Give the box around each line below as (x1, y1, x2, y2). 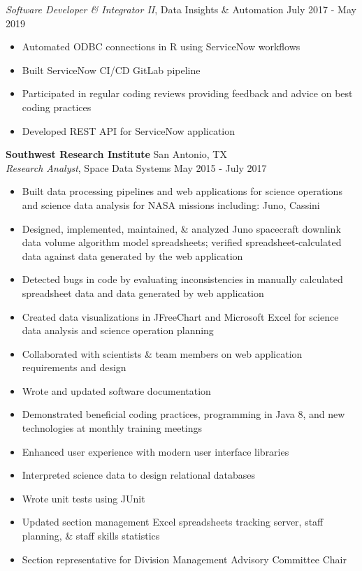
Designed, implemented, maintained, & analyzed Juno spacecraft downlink (22, 221, 341, 236)
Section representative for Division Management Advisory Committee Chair (22, 551, 347, 566)
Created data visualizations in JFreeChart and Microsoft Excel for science (22, 309, 339, 324)
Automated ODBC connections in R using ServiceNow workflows (22, 39, 301, 54)
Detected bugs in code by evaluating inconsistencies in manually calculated (22, 272, 343, 287)
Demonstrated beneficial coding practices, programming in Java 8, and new (22, 407, 345, 421)
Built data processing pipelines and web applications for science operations (22, 184, 342, 198)
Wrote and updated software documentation (22, 383, 211, 398)
